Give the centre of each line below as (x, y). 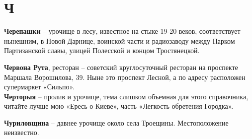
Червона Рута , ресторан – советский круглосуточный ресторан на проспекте (121, 67)
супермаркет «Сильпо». (39, 87)
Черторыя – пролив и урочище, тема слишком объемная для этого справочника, (126, 96)
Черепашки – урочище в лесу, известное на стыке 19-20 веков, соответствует (122, 31)
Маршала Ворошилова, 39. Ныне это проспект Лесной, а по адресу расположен (125, 77)
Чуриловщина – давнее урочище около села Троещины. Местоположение (116, 122)
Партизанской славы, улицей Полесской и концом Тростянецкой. (102, 50)
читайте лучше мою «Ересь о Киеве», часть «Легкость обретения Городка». (119, 106)
